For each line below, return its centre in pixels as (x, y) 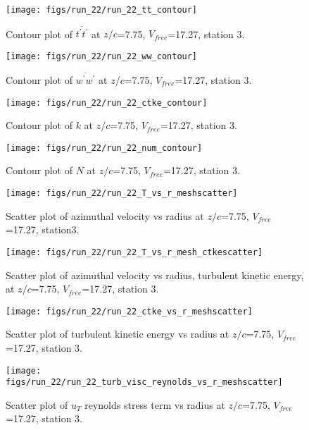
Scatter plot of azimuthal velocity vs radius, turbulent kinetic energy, (155, 275)
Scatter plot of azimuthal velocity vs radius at (105, 215)
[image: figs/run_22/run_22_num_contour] (104, 148)
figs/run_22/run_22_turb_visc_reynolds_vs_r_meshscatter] (144, 382)
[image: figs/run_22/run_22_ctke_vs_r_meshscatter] (129, 311)
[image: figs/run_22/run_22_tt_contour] (102, 10)
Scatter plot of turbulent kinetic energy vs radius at (118, 334)
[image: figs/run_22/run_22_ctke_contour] (107, 103)
